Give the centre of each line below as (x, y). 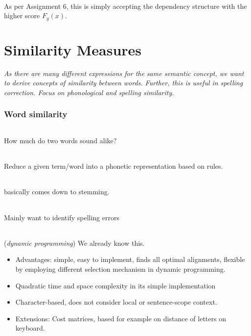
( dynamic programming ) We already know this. (74, 243)
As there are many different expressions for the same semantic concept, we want (124, 73)
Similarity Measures (73, 49)
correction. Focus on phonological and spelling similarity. (89, 92)
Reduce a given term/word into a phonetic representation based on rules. (114, 166)
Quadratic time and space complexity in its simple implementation (115, 285)
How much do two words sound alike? (60, 141)
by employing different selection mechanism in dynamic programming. (120, 269)
